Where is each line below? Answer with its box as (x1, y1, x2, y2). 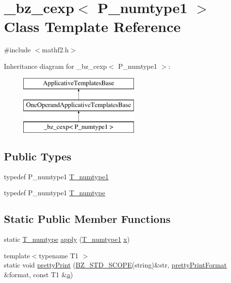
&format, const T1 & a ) (4, 269, 73, 279)
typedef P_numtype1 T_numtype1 (4, 171, 109, 181)
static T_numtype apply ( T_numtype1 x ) (4, 234, 130, 244)
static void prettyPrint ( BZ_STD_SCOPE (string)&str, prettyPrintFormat (4, 260, 227, 270)
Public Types (4, 148, 72, 163)
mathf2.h (42, 45, 69, 55)
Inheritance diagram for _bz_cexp (4, 61, 107, 71)
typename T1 (39, 250, 79, 260)
